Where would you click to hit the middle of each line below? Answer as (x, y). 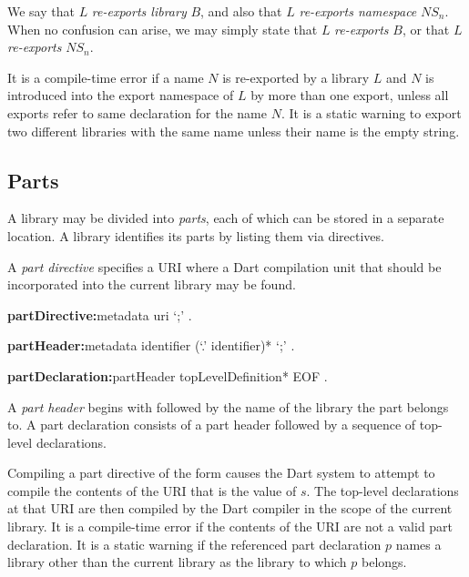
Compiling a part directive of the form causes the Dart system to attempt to (221, 473)
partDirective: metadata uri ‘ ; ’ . (100, 314)
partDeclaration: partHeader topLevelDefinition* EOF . (168, 375)
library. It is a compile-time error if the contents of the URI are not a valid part (230, 526)
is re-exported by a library (296, 77)
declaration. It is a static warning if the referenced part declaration (194, 544)
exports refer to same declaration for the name (137, 112)
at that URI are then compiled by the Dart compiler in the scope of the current (230, 508)
